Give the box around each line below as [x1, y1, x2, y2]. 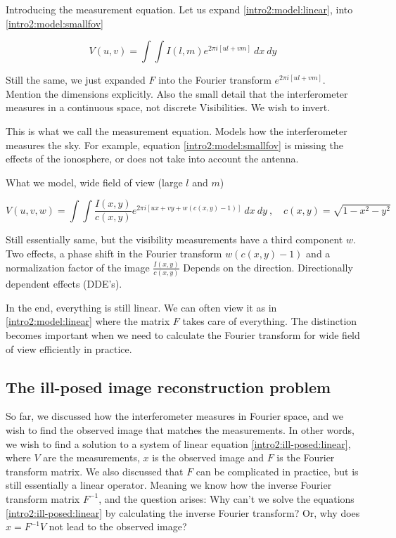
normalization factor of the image [6, 260, 150, 274]
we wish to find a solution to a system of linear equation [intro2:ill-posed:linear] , [6, 436, 351, 451]
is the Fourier [276, 450, 335, 465]
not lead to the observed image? [49, 519, 187, 534]
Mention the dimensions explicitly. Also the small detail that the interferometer [6, 86, 348, 101]
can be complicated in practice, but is [196, 463, 359, 478]
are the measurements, [43, 450, 140, 465]
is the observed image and [152, 450, 264, 465]
